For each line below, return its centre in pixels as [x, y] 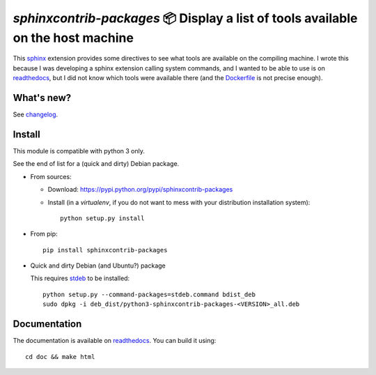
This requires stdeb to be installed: [80, 278]
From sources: [51, 176]
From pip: [44, 234]
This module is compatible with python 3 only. [79, 151]
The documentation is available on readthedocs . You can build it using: [115, 341]
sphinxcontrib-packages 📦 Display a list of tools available [185, 18]
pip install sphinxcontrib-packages [105, 250]
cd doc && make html [60, 357]
